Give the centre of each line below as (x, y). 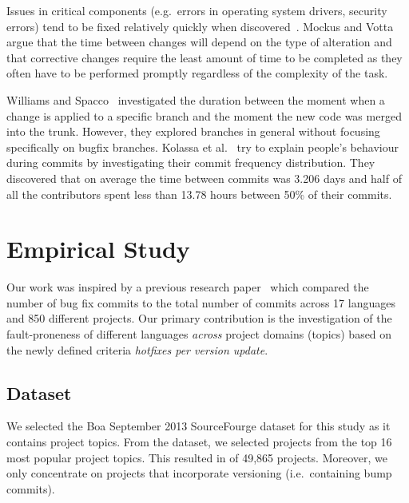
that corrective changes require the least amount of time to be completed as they (204, 57)
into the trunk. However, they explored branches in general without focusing (193, 131)
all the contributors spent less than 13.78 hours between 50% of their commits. (199, 194)
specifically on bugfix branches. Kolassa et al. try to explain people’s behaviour (203, 147)
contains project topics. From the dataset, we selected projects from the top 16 (199, 442)
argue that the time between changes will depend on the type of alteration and (199, 42)
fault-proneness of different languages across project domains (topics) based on (199, 334)
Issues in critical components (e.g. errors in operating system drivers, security (197, 10)
